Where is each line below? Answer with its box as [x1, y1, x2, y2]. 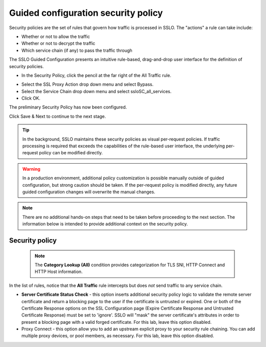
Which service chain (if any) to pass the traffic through [21, 47, 133, 53]
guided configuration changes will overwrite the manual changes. [22, 189, 155, 195]
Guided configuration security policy [9, 7, 163, 18]
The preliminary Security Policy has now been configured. [9, 104, 127, 110]
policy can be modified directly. [39, 150, 103, 156]
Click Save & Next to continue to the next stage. [9, 113, 106, 119]
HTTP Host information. [34, 269, 83, 275]
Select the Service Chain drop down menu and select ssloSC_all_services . [21, 88, 172, 94]
